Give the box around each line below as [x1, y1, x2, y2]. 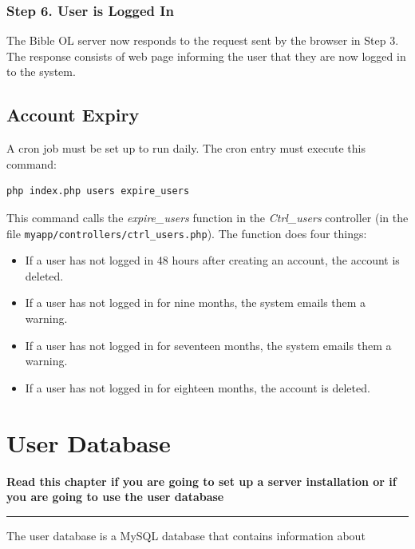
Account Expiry [6, 102, 140, 127]
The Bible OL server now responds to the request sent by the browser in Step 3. [6, 32, 399, 49]
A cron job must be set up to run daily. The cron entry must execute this [6, 140, 366, 157]
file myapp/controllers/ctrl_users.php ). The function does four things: [6, 225, 367, 241]
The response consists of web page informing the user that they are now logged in [6, 47, 406, 64]
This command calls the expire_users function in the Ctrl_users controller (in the [6, 209, 409, 225]
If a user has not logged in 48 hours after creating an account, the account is [25, 252, 400, 269]
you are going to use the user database [6, 488, 224, 505]
